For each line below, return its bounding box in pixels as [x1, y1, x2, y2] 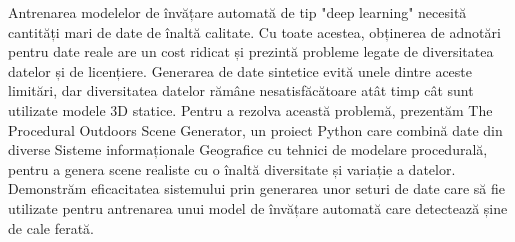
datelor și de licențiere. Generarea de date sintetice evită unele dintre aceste [8, 60, 473, 81]
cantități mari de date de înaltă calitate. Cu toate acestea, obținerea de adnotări [8, 21, 501, 42]
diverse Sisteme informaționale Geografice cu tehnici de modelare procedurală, [8, 139, 488, 160]
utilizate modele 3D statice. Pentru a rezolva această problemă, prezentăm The [8, 99, 493, 120]
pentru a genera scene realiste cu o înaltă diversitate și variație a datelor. [8, 158, 456, 179]
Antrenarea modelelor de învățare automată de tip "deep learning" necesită [8, 2, 467, 22]
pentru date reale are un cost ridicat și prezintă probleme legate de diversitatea [8, 41, 494, 62]
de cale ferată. [8, 217, 94, 238]
